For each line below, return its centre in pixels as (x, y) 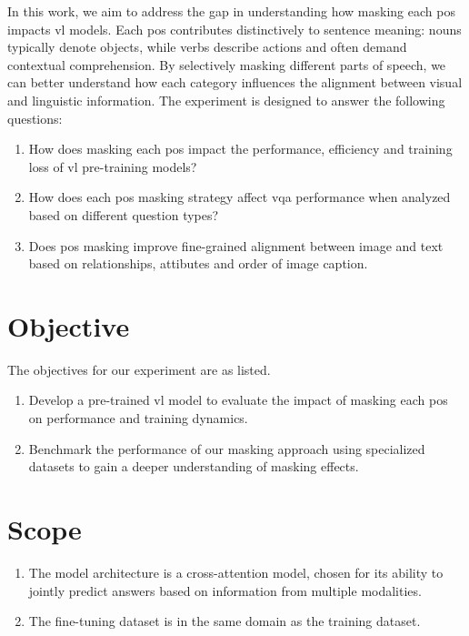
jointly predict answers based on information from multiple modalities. (225, 590)
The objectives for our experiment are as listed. (139, 369)
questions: (35, 118)
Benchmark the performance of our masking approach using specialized (227, 448)
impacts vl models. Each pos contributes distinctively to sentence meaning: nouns (234, 29)
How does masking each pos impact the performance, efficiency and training (240, 149)
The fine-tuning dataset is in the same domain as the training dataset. (225, 621)
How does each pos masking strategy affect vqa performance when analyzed (239, 197)
